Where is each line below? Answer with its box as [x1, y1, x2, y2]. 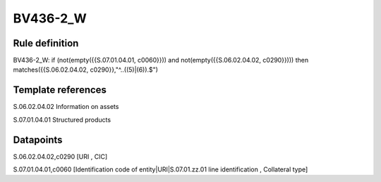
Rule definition [13, 37, 79, 49]
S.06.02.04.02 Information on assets [13, 103, 119, 111]
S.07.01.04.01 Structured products [13, 115, 111, 124]
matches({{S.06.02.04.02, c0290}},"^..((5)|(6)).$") [13, 65, 159, 74]
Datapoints [13, 134, 63, 145]
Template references [13, 84, 107, 96]
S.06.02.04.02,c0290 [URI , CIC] [13, 152, 108, 161]
